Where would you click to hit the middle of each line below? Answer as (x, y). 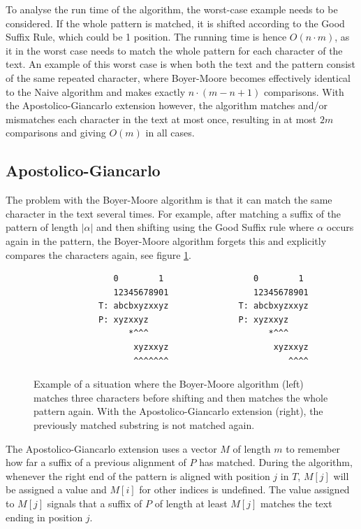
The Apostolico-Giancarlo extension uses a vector (111, 448)
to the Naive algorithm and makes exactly (96, 91)
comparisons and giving (56, 133)
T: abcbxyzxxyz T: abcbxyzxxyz (204, 306)
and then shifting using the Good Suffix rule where (205, 227)
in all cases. (170, 133)
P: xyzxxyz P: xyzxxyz (194, 319)
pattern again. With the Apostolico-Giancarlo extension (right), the (178, 411)
